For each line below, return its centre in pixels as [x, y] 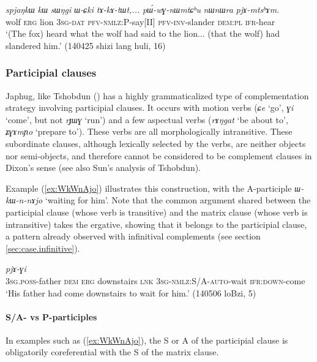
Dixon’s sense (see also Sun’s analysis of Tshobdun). [103, 168]
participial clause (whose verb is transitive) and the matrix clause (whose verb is [157, 212]
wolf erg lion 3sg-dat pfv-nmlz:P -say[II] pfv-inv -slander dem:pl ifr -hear [140, 21]
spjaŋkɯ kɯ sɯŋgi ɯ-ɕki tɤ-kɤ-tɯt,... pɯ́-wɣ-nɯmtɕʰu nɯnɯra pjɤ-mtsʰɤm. [143, 9]
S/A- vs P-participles [51, 316]
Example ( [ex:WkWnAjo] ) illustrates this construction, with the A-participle [149, 188]
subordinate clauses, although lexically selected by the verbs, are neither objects [156, 143]
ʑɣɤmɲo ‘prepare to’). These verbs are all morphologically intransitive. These [149, 131]
